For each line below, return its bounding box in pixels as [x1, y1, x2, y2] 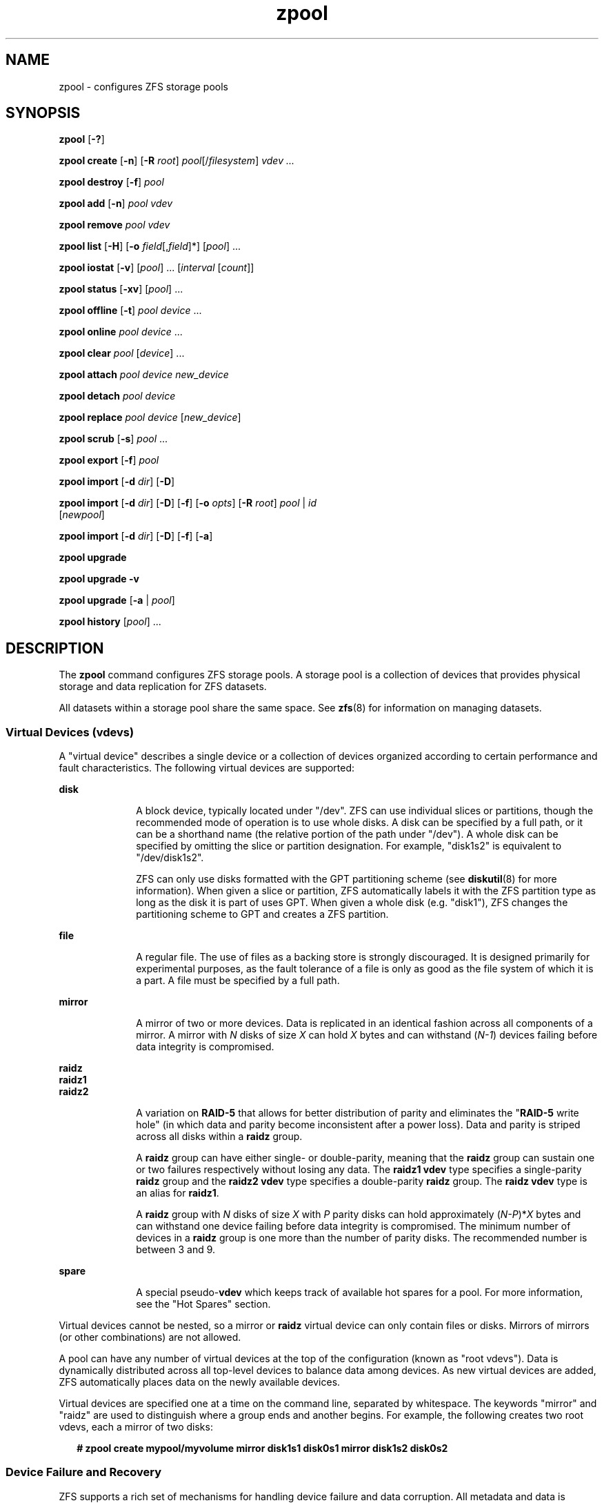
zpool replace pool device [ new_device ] [59, 411, 241, 424]
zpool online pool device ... [59, 326, 183, 338]
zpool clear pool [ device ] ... [59, 347, 185, 360]
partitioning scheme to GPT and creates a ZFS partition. [136, 908, 389, 921]
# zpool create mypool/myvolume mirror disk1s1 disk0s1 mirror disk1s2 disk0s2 [77, 1442, 448, 1455]
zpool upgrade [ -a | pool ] [59, 594, 175, 607]
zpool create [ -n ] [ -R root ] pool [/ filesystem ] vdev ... [59, 155, 295, 167]
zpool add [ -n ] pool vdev [59, 197, 173, 210]
